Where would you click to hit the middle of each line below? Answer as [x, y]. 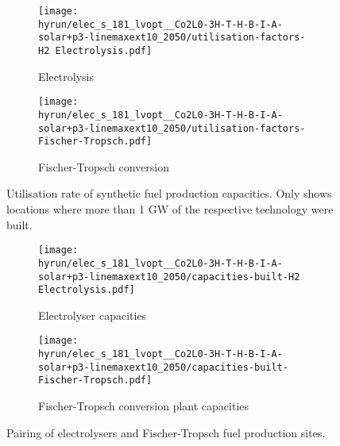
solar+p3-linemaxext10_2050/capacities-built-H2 [169, 277]
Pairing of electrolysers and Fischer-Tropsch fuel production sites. [166, 432]
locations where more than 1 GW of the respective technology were [170, 209]
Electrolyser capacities [93, 315]
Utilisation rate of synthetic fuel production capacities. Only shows [169, 193]
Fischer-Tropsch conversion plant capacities [144, 406]
